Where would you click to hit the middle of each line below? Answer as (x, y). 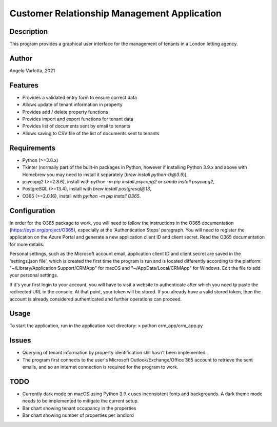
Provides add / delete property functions (65, 112)
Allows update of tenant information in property (72, 104)
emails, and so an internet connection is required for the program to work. (100, 367)
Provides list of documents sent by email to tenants (76, 126)
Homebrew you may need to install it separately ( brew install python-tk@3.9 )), (105, 175)
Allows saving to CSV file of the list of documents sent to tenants (91, 133)
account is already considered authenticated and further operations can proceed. (96, 299)
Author (21, 58)
